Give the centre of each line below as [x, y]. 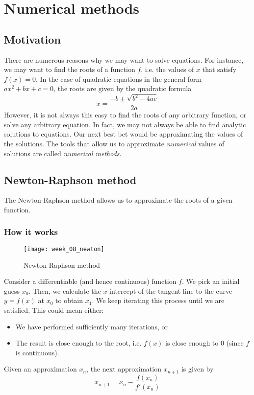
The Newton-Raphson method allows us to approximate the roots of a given [118, 200]
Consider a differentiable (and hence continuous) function [90, 281]
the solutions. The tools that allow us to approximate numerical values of [114, 144]
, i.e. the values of [167, 69]
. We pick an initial [211, 281]
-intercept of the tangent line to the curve [170, 290]
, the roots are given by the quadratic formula [123, 88]
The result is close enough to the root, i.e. [78, 343]
